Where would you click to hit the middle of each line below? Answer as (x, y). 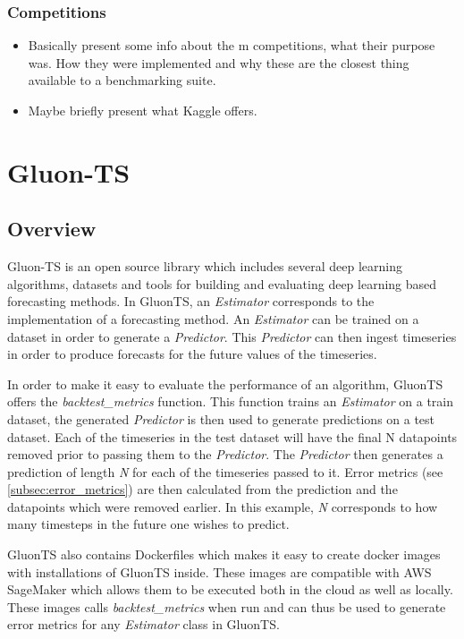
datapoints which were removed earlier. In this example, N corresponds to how (223, 506)
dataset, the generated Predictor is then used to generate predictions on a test (221, 418)
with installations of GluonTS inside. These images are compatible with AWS (219, 571)
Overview (52, 229)
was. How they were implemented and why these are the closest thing (219, 62)
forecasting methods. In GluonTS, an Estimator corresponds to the (191, 301)
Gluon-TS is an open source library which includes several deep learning (205, 266)
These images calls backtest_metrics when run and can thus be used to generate (227, 606)
